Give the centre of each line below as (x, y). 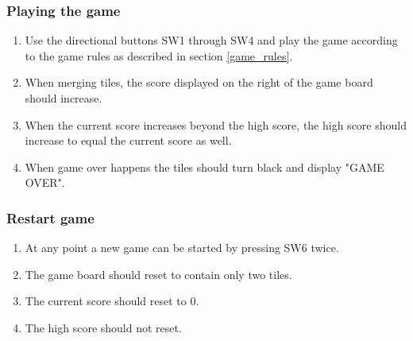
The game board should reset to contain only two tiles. (158, 274)
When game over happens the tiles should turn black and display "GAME (205, 167)
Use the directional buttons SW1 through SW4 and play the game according (211, 40)
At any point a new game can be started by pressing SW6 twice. (182, 248)
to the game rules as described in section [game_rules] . (159, 55)
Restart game (50, 217)
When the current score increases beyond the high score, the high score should (216, 124)
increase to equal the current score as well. (128, 140)
